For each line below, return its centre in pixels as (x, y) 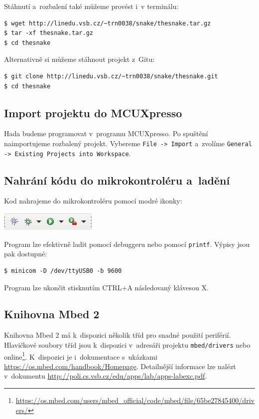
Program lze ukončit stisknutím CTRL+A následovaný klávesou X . (106, 287)
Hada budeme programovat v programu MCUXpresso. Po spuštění (106, 133)
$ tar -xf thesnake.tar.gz (49, 33)
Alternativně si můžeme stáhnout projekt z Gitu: (79, 59)
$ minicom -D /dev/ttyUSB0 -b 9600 (63, 271)
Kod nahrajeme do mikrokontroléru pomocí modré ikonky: (93, 201)
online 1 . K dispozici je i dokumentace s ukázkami (81, 356)
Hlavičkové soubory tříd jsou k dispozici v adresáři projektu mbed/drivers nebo (127, 344)
